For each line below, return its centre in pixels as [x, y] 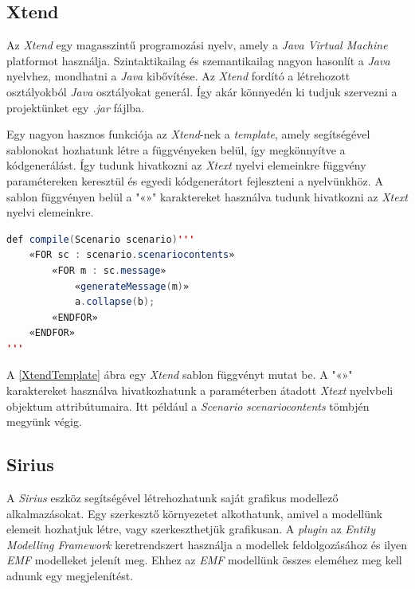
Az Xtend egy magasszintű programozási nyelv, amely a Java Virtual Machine [197, 45]
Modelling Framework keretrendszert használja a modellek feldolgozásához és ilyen [207, 544]
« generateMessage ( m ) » [132, 286]
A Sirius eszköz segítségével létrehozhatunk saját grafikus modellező [172, 498]
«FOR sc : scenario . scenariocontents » [132, 255]
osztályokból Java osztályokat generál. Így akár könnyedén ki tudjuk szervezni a [202, 91]
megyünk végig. [44, 421]
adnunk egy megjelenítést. [70, 576]
